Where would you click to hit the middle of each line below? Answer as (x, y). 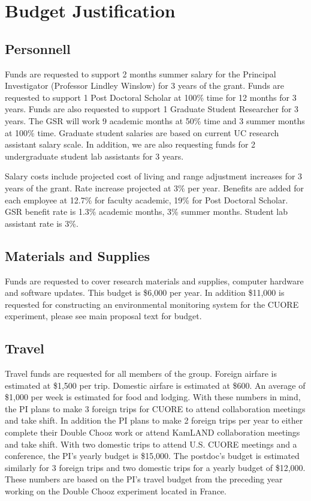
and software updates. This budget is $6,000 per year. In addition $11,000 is (145, 292)
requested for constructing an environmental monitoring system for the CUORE (152, 304)
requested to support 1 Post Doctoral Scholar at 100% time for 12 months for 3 (151, 97)
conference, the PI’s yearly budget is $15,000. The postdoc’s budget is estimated (152, 456)
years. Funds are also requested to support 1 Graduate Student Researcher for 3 (152, 109)
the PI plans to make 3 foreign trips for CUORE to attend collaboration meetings (155, 408)
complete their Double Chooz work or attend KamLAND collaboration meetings (153, 432)
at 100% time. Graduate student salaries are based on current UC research (142, 132)
